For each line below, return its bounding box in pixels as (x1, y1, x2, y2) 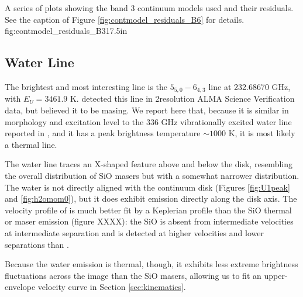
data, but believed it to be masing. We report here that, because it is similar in (5, 104, 289, 116)
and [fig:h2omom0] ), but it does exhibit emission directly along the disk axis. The (5, 192, 297, 205)
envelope (5, 281, 36, 293)
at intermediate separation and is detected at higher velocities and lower (5, 226, 264, 239)
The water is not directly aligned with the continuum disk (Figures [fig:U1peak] (5, 181, 290, 193)
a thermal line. (5, 138, 57, 150)
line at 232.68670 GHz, (208, 80, 291, 92)
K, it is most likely (228, 127, 295, 139)
